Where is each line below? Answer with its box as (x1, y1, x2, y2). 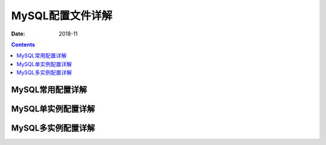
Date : (11, 30, 25, 37)
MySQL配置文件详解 (11, 9, 113, 22)
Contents (11, 41, 36, 48)
